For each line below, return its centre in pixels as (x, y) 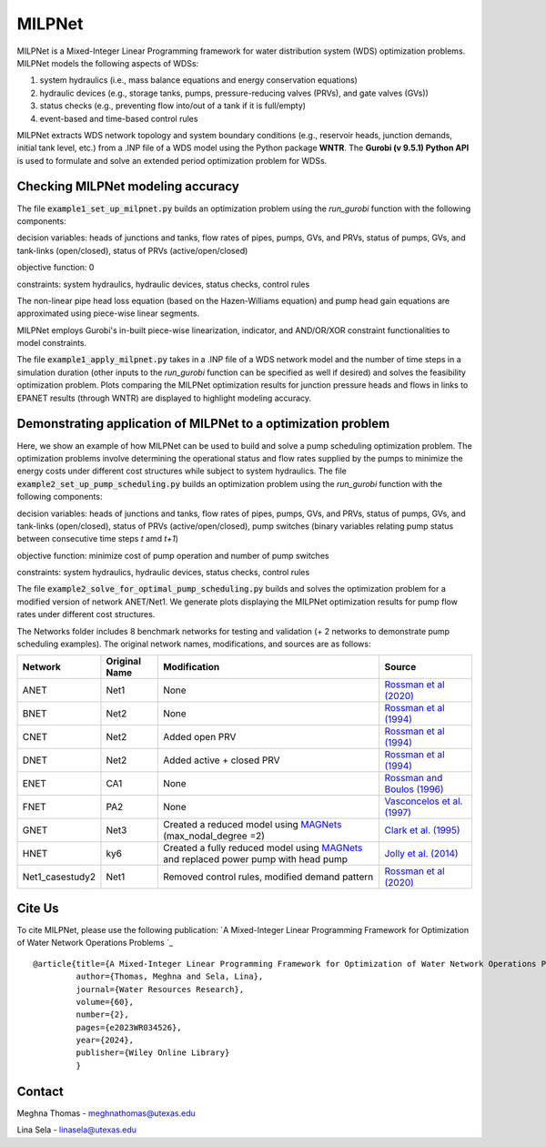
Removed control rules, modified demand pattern (268, 877)
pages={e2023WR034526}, (129, 1027)
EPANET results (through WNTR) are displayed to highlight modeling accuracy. (164, 398)
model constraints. (52, 343)
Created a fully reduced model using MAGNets (263, 848)
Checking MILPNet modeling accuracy (128, 187)
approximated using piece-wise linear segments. (108, 313)
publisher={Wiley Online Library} (153, 1053)
